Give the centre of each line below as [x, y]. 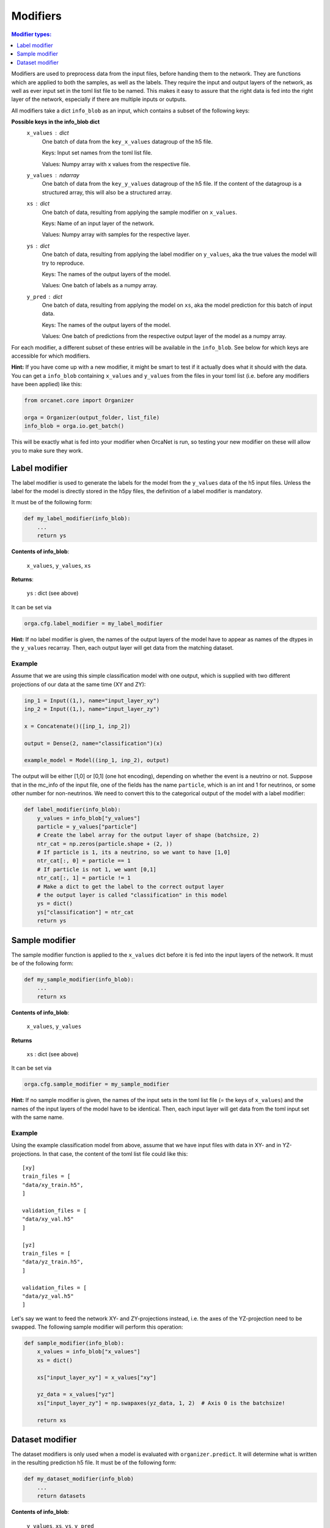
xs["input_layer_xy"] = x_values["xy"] [97, 1377]
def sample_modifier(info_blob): [74, 1343]
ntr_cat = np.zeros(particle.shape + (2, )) [105, 844]
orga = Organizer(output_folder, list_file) [92, 417]
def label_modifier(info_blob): [73, 810]
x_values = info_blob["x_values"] [89, 1352]
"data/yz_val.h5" [48, 1296]
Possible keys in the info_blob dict [56, 122]
